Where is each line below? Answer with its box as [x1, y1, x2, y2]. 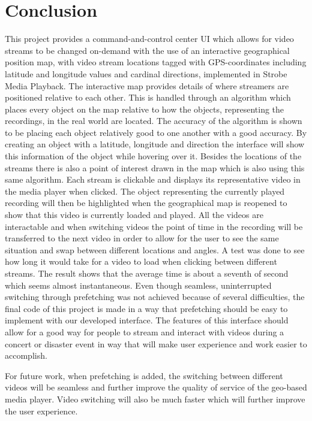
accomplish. [5, 349, 47, 362]
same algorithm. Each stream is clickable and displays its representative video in [5, 173, 301, 186]
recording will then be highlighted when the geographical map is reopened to [5, 196, 287, 209]
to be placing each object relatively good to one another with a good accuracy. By [5, 126, 307, 138]
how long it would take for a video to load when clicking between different [5, 255, 277, 268]
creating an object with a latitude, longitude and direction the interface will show [5, 138, 305, 150]
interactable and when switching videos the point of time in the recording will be [5, 220, 303, 232]
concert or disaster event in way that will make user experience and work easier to [5, 337, 307, 350]
